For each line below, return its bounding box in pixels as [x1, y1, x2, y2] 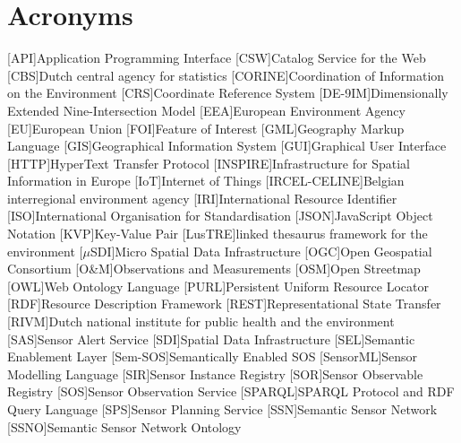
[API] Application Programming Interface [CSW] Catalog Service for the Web [7, 48, 426, 67]
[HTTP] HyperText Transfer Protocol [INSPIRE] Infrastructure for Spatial [7, 153, 410, 172]
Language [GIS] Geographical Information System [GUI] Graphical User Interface [7, 136, 447, 155]
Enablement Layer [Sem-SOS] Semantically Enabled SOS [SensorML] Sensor [7, 347, 418, 366]
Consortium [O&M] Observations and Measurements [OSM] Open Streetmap [7, 259, 421, 278]
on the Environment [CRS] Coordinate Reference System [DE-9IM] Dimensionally [7, 83, 448, 102]
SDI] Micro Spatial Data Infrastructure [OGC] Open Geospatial [90, 241, 432, 260]
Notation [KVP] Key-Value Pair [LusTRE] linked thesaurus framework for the [7, 224, 428, 243]
